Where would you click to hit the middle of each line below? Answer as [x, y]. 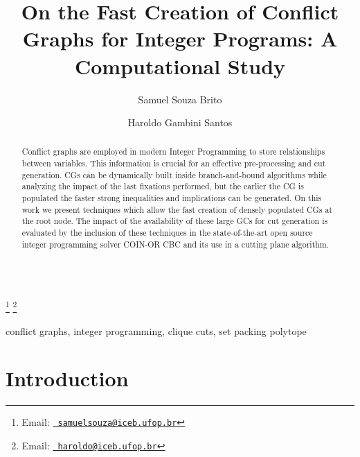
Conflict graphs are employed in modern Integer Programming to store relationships [173, 152]
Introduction [67, 378]
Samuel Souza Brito [180, 99]
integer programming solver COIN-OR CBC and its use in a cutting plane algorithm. [175, 244]
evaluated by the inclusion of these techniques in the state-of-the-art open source [167, 233]
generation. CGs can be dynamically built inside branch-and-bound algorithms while [174, 174]
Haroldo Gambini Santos [180, 122]
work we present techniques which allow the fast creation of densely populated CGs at [177, 209]
